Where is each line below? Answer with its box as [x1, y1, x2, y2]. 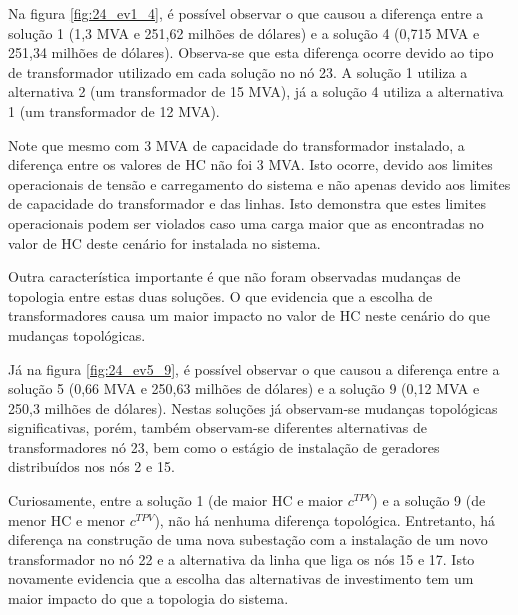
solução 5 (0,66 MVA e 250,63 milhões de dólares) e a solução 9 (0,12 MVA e [8, 378, 480, 399]
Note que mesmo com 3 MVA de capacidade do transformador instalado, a [8, 134, 465, 155]
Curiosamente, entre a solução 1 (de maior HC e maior [8, 490, 344, 511]
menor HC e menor [8, 509, 126, 530]
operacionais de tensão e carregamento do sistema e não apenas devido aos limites [8, 173, 511, 194]
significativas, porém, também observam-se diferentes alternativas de [8, 417, 428, 438]
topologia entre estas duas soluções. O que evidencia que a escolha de [8, 285, 433, 306]
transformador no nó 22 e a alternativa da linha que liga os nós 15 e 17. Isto [8, 548, 475, 569]
